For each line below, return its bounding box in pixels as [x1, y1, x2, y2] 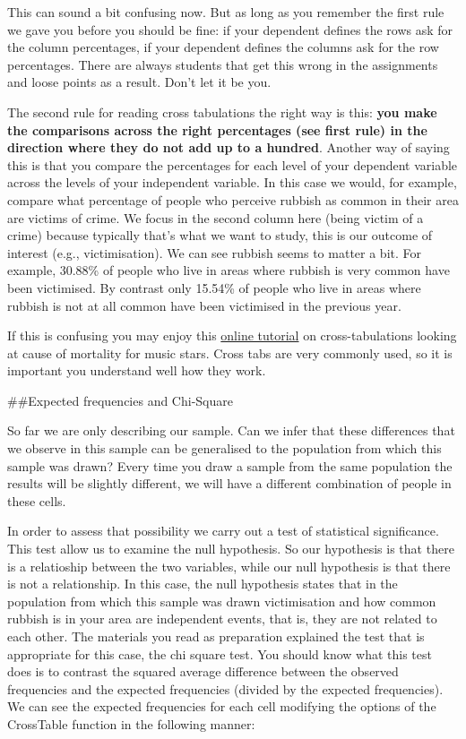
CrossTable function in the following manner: [7, 714, 255, 733]
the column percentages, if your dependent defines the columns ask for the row [7, 38, 439, 56]
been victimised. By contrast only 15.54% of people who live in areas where [7, 278, 421, 296]
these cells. [7, 491, 66, 510]
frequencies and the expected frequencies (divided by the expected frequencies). [7, 679, 444, 698]
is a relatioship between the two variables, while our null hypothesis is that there [7, 556, 451, 575]
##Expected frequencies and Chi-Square [7, 391, 233, 409]
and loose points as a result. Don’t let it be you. [7, 73, 272, 91]
